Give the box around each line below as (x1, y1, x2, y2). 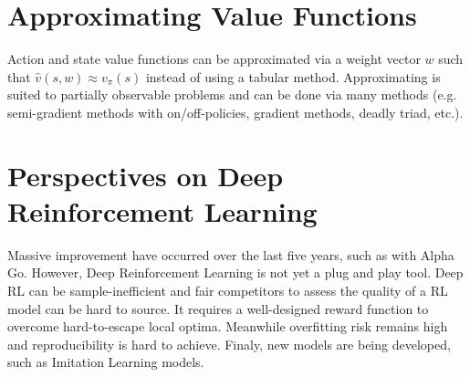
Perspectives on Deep (7, 156, 284, 194)
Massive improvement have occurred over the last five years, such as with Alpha (7, 245, 454, 264)
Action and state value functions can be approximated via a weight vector (7, 49, 421, 68)
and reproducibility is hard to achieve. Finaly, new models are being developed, (7, 334, 451, 353)
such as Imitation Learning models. (7, 352, 204, 372)
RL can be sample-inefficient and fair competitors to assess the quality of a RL (7, 281, 448, 299)
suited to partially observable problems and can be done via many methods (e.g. (7, 85, 457, 104)
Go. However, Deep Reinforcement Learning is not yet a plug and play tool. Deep (7, 263, 464, 282)
